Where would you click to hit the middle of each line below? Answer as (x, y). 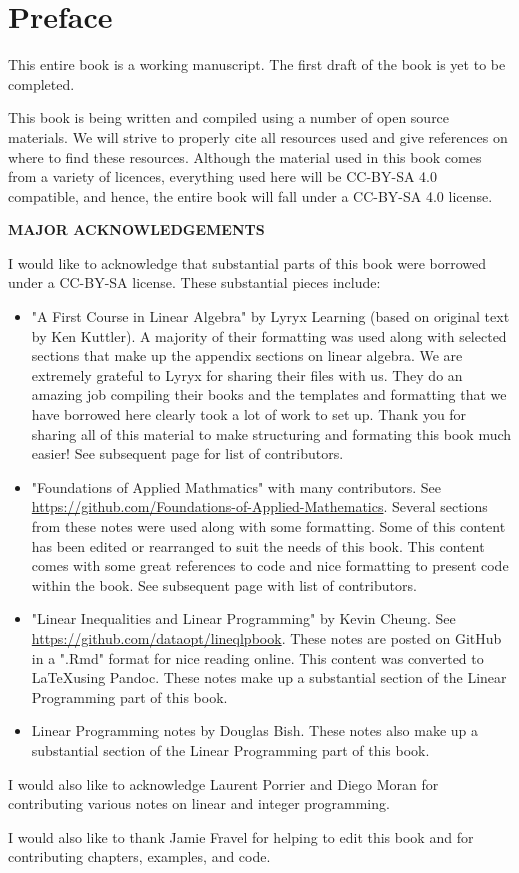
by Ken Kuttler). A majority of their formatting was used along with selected (269, 335)
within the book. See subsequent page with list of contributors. (224, 584)
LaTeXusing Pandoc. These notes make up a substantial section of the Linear (269, 677)
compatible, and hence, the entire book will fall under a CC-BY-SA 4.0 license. (250, 195)
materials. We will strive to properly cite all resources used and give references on (258, 136)
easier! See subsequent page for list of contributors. (187, 453)
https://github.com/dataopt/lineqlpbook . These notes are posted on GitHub (266, 637)
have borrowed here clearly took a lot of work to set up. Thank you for (249, 414)
